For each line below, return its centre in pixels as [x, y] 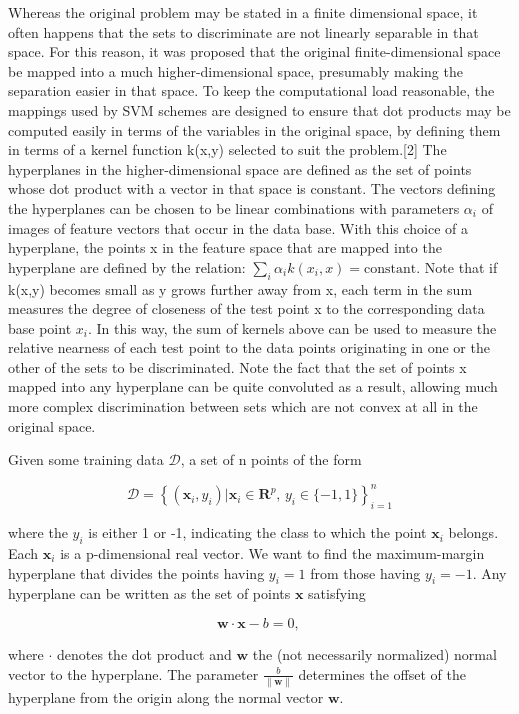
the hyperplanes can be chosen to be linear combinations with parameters [234, 207]
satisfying [337, 593]
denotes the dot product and [144, 653]
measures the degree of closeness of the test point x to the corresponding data [246, 308]
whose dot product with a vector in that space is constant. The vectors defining [252, 188]
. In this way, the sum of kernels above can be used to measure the [292, 327]
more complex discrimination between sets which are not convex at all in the [243, 406]
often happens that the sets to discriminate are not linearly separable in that [243, 31]
